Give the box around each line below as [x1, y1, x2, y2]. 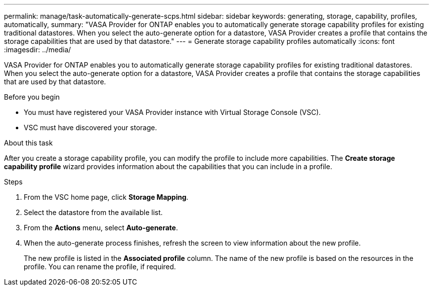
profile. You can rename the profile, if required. [24, 262, 176, 271]
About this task [4, 139, 53, 147]
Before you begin [4, 93, 60, 101]
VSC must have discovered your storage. [24, 123, 157, 132]
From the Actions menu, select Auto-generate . [24, 223, 178, 232]
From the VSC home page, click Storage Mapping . [24, 193, 189, 201]
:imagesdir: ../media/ [4, 45, 71, 54]
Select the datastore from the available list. [24, 208, 163, 217]
